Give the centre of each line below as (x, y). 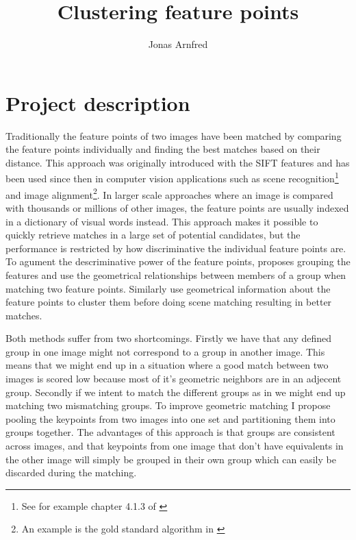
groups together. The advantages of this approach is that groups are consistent (170, 432)
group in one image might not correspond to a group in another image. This (165, 351)
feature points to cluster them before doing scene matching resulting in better (169, 302)
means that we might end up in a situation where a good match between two (167, 365)
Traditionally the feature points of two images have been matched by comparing (174, 135)
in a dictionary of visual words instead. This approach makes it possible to (162, 221)
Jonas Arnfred (178, 44)
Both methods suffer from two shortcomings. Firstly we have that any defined (169, 338)
